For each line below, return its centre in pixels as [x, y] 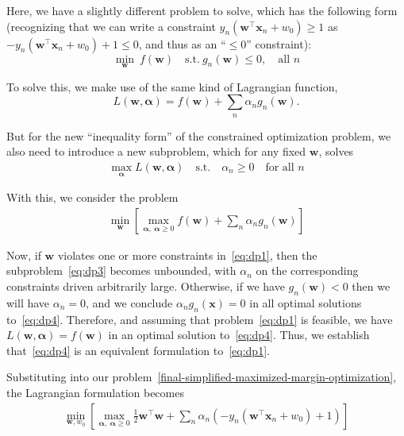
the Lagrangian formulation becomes [95, 393]
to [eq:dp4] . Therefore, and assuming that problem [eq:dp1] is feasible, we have [200, 319]
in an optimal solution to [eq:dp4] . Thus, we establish [239, 335]
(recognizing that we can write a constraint [111, 26]
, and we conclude [129, 302]
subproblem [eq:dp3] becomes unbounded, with [121, 270]
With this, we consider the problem [92, 197]
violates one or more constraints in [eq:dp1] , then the [187, 255]
